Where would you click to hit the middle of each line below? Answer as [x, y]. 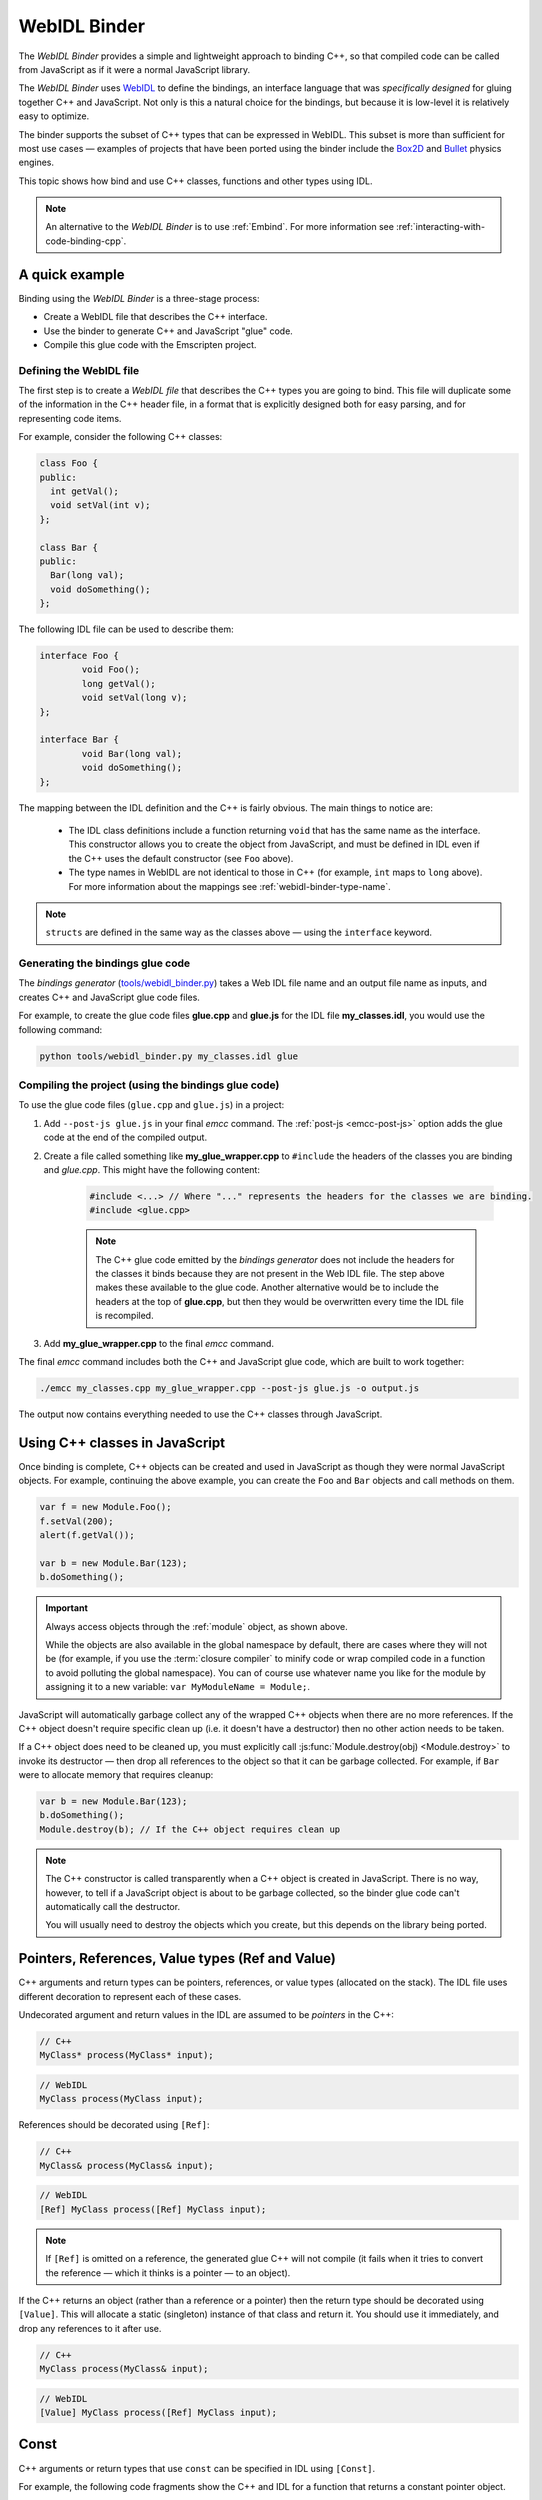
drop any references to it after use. [90, 2328]
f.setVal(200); [76, 1521]
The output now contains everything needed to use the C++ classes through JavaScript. [200, 1414]
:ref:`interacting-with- [440, 227]
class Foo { [69, 463]
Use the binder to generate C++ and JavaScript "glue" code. [168, 331]
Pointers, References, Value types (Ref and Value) [177, 1958]
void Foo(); [110, 669]
